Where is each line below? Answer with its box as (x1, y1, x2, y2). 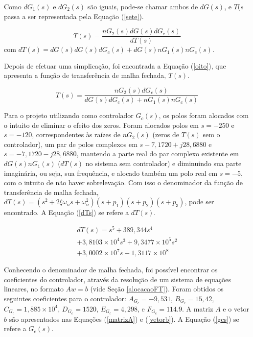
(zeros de (152, 129, 180, 140)
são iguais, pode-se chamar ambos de (87, 1, 198, 11)
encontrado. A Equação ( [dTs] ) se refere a (4, 207, 129, 217)
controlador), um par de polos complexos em (4, 139, 138, 149)
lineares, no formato (4, 284, 64, 294)
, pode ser (184, 196, 214, 207)
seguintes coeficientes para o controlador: (4, 293, 126, 303)
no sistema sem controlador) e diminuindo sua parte (85, 158, 242, 168)
